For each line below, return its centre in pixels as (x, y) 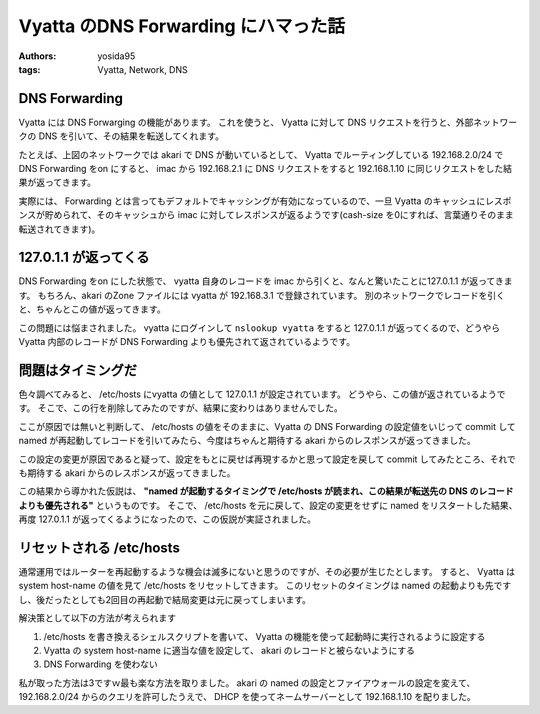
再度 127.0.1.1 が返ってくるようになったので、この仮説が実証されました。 (167, 519)
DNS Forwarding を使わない (101, 664)
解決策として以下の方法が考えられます (97, 618)
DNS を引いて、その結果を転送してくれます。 (131, 136)
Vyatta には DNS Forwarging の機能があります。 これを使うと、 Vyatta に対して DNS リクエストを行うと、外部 (246, 122)
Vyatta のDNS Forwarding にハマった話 (181, 26)
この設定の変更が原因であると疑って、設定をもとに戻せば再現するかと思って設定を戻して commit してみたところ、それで (267, 459)
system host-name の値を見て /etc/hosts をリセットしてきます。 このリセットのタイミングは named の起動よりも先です (265, 586)
